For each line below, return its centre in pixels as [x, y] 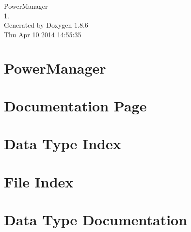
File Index [39, 181]
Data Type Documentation [96, 220]
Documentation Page [75, 105]
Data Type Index [63, 144]
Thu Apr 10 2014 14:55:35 [43, 34]
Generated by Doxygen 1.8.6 [46, 25]
